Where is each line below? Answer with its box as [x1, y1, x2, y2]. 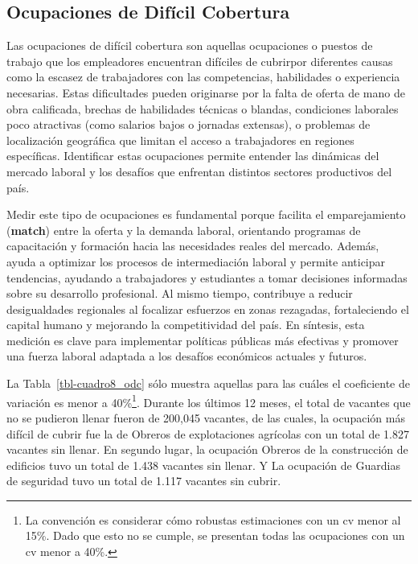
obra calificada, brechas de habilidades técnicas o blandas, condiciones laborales [6, 100, 399, 117]
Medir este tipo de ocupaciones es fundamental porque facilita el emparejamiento [6, 206, 406, 223]
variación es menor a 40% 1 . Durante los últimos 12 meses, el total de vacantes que [6, 391, 411, 410]
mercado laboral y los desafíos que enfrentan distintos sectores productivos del [6, 163, 392, 179]
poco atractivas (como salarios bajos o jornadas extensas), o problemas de [6, 116, 371, 133]
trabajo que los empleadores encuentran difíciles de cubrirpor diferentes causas [6, 52, 393, 69]
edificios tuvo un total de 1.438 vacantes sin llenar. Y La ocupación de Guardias [6, 456, 400, 473]
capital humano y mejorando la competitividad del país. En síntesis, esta [6, 316, 365, 333]
